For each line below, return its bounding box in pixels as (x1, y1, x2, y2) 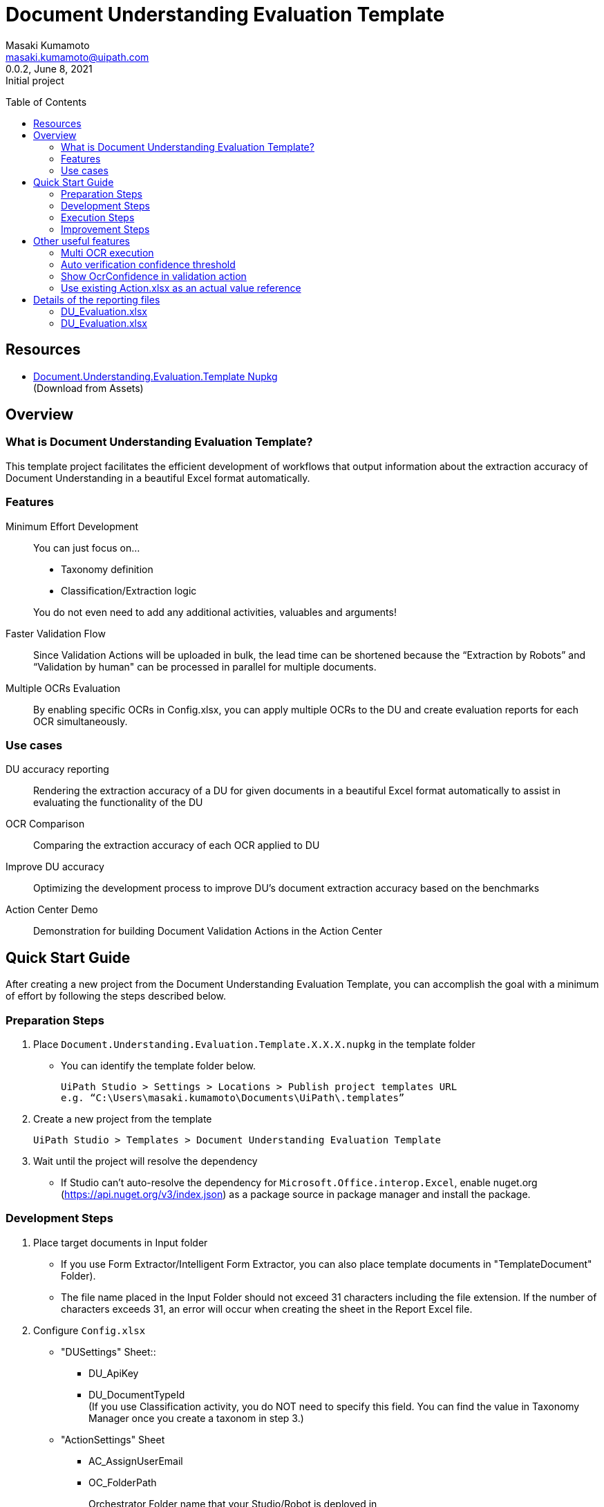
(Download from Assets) (33, 382, 144, 394)
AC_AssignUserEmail (88, 1454, 183, 1467)
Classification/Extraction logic (61, 584, 197, 597)
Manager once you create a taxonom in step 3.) (88, 1412, 304, 1424)
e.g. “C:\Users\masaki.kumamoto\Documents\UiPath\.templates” (61, 1092, 405, 1103)
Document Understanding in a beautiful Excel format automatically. (6, 471, 310, 484)
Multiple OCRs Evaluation (6, 682, 121, 694)
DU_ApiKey (88, 1367, 139, 1379)
